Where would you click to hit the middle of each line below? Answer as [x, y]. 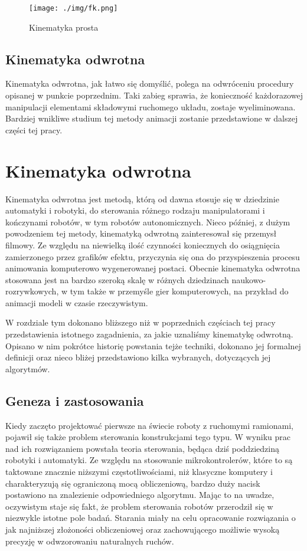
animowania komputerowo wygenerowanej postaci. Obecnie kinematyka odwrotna [153, 268]
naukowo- [249, 279]
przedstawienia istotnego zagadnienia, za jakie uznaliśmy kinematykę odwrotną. [149, 334]
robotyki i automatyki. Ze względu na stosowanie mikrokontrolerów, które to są [149, 460]
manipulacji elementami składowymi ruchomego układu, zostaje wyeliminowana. [151, 106]
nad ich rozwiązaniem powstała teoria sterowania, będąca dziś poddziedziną [142, 448]
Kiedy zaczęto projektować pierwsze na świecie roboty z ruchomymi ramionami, [149, 425]
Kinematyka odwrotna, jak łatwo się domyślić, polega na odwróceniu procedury [150, 83]
